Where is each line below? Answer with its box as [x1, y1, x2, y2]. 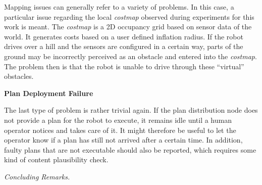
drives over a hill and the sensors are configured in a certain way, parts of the [4, 41, 243, 52]
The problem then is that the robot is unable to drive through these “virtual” [4, 61, 244, 71]
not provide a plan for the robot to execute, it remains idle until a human [4, 114, 232, 125]
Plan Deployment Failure [4, 87, 93, 98]
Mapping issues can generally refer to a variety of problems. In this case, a [4, 2, 234, 12]
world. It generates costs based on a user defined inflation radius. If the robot [4, 31, 243, 41]
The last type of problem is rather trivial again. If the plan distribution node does [4, 105, 258, 115]
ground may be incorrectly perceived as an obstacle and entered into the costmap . [4, 51, 257, 61]
